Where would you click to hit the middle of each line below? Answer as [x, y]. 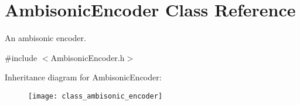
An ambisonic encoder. [45, 38]
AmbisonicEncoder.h [88, 57]
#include [21, 57]
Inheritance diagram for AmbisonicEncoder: [83, 77]
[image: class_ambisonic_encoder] [96, 96]
